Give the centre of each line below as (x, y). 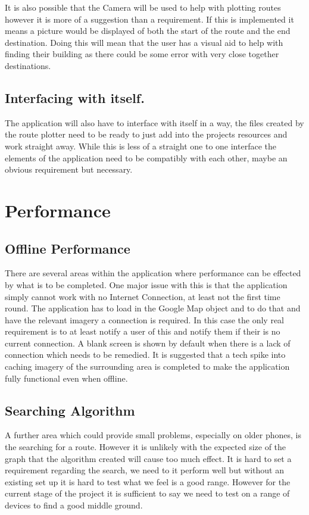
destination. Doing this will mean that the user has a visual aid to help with (144, 42)
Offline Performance (68, 248)
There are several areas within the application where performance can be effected (153, 273)
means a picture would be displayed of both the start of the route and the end (148, 31)
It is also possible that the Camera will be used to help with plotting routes (143, 7)
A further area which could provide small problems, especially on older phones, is (153, 435)
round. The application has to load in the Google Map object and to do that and (153, 308)
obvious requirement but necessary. (69, 169)
